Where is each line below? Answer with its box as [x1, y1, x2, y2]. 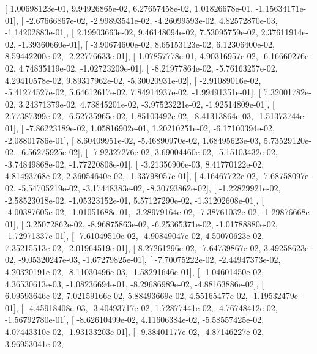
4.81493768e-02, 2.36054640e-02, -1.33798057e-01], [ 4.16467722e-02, [5, 169, 258, 182]
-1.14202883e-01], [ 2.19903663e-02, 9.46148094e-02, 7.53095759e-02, [5, 26, 258, 39]
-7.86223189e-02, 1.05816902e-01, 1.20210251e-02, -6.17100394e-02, [26, 121, 275, 134]
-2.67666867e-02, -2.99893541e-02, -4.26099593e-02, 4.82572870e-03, [26, 13, 278, 26]
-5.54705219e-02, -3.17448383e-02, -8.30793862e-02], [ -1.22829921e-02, [18, 181, 281, 194]
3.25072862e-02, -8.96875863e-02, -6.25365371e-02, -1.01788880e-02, [26, 217, 278, 230]
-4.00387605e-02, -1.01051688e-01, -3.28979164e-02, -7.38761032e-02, [5, 205, 259, 218]
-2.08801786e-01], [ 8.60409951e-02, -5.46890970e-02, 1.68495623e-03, [5, 133, 261, 146]
